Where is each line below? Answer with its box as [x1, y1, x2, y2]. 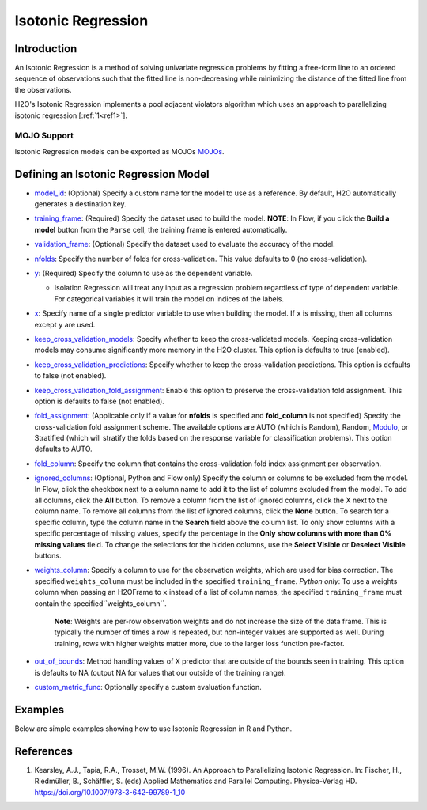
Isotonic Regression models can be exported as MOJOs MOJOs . [14, 146, 225, 156]
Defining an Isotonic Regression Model [14, 167, 210, 181]
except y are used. [34, 320, 96, 329]
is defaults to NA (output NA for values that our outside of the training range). [34, 668, 286, 677]
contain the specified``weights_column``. [34, 598, 168, 608]
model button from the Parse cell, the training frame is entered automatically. [34, 225, 288, 234]
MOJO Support [14, 131, 74, 142]
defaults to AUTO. [34, 444, 93, 454]
